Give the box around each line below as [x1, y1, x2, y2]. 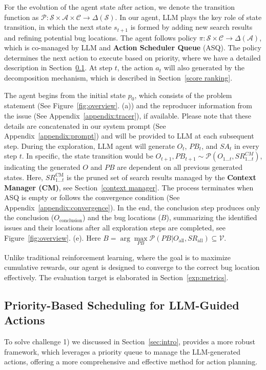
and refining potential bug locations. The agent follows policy [4, 32, 197, 43]
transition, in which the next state [4, 22, 112, 32]
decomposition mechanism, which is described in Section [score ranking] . [4, 72, 233, 83]
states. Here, [4, 171, 44, 182]
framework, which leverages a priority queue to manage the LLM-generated [4, 346, 241, 357]
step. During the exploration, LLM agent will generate [4, 140, 175, 151]
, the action [117, 62, 153, 73]
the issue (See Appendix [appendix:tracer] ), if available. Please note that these [4, 110, 252, 121]
